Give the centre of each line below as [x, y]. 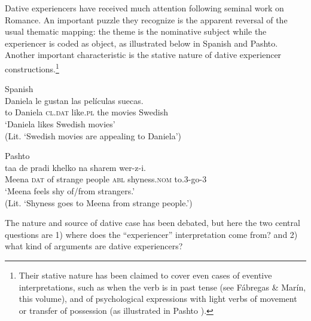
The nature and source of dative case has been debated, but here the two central [153, 223]
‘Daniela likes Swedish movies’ [60, 124]
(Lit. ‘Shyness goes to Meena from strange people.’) [99, 202]
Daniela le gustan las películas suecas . [74, 100]
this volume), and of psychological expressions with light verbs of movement [158, 299]
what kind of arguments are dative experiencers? [94, 246]
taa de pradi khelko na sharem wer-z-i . [75, 167]
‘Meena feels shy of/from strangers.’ [70, 190]
